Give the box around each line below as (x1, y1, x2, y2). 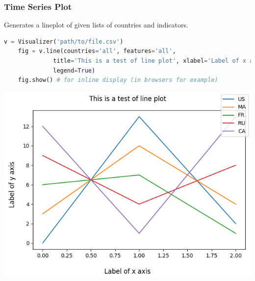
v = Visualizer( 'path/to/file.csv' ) (4, 38, 124, 45)
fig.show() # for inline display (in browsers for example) (18, 77, 218, 84)
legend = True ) (53, 67, 96, 74)
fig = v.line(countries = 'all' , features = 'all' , (18, 48, 176, 55)
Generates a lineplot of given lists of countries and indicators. (4, 20, 188, 30)
